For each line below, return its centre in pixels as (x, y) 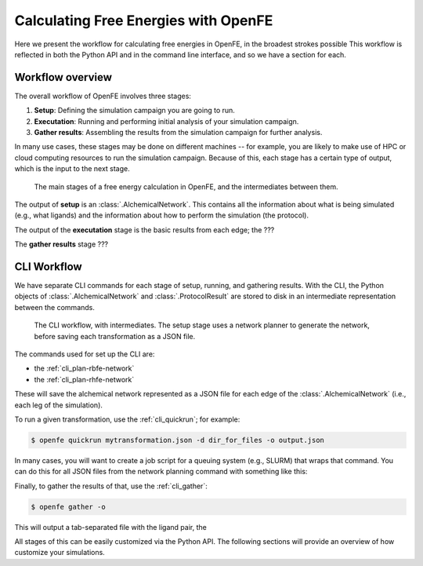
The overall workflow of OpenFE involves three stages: (103, 96)
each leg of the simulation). (59, 405)
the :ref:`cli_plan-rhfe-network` (84, 379)
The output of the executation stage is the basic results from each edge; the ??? (145, 230)
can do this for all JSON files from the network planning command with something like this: (161, 472)
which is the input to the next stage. (72, 169)
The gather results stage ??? (61, 244)
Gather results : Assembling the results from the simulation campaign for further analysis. (178, 133)
